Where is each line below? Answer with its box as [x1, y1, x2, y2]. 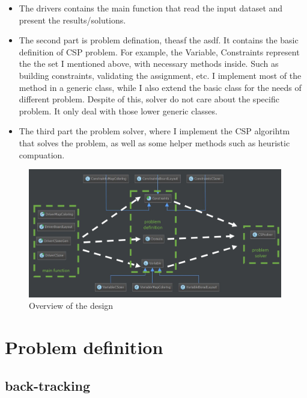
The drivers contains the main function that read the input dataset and [19, 2, 283, 14]
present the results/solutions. [19, 13, 126, 26]
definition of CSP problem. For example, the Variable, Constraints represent [19, 45, 300, 58]
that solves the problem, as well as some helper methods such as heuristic [19, 136, 290, 149]
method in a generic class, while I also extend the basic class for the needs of [19, 81, 302, 93]
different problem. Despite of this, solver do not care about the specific [19, 93, 279, 105]
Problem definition [5, 335, 163, 359]
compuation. [19, 148, 65, 161]
